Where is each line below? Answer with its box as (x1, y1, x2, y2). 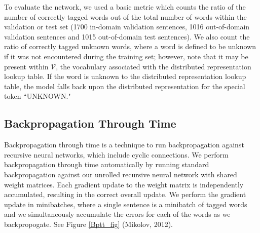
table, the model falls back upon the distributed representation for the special (4, 81, 245, 91)
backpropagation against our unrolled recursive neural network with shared (4, 169, 237, 179)
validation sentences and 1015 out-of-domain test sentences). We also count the (4, 31, 250, 42)
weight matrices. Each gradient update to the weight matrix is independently (4, 179, 244, 189)
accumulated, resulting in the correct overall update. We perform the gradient (4, 189, 246, 200)
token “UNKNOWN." (4, 91, 71, 101)
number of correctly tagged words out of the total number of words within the (4, 11, 247, 22)
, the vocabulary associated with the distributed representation (56, 61, 251, 71)
